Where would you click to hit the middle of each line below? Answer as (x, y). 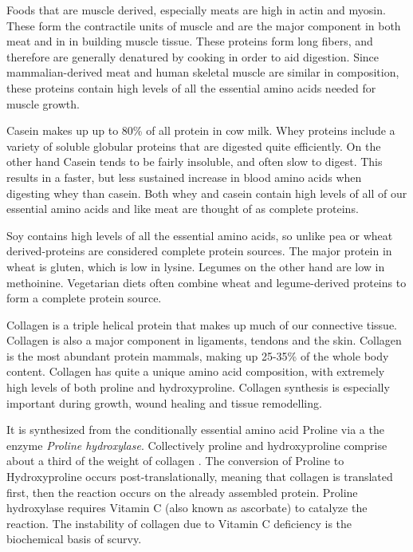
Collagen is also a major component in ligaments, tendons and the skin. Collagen (204, 340)
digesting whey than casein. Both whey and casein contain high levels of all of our (207, 193)
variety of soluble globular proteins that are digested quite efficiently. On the (194, 146)
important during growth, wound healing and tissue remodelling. (164, 402)
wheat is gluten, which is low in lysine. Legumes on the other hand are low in (196, 266)
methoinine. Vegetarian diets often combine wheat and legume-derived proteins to (206, 282)
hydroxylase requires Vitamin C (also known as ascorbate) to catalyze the (187, 508)
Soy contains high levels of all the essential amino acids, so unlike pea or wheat (200, 235)
